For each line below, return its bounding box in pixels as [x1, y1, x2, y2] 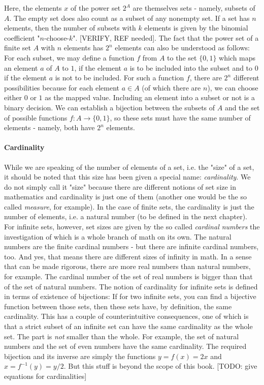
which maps [219, 52, 256, 63]
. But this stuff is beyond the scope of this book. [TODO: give [63, 361, 257, 371]
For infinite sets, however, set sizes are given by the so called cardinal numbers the [4, 221, 260, 232]
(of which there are [142, 82, 201, 93]
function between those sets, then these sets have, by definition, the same [4, 301, 232, 311]
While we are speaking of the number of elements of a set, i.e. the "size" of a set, [4, 161, 254, 172]
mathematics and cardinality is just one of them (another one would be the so [4, 191, 247, 202]
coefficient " [4, 32, 40, 43]
